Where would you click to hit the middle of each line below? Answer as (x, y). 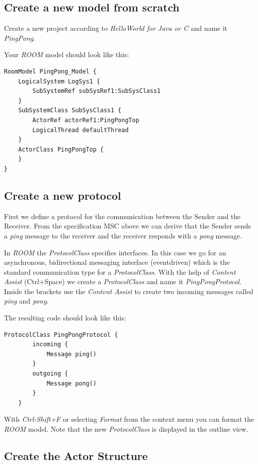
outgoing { (50, 374)
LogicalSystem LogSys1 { (59, 81)
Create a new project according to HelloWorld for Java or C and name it (116, 28)
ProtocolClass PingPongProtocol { (61, 335)
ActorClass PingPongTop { (61, 149)
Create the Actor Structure (76, 455)
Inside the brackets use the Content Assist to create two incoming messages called (129, 291)
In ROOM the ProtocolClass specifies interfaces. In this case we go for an (115, 252)
